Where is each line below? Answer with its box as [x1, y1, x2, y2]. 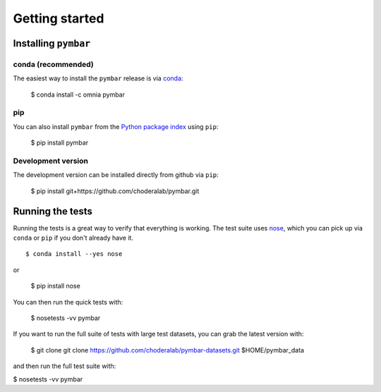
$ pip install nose [30, 282, 80, 290]
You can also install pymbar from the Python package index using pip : [13, 122, 219, 130]
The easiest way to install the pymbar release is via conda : [13, 74, 183, 82]
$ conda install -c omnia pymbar [30, 90, 126, 99]
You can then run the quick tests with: [13, 298, 123, 306]
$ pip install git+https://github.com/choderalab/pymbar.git [30, 187, 200, 195]
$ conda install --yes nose [25, 250, 123, 258]
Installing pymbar [13, 37, 91, 49]
